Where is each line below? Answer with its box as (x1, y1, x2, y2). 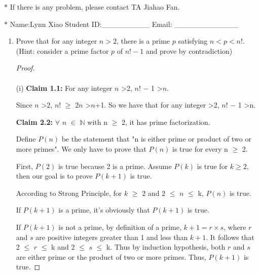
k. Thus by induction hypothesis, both (106, 242, 226, 252)
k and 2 (51, 242, 75, 252)
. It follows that (206, 231, 254, 242)
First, (16, 160, 33, 171)
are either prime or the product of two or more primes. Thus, (16, 251, 206, 262)
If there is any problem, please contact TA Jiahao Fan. (10, 2, 180, 12)
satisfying (178, 36, 208, 46)
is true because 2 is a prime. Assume (58, 160, 172, 171)
